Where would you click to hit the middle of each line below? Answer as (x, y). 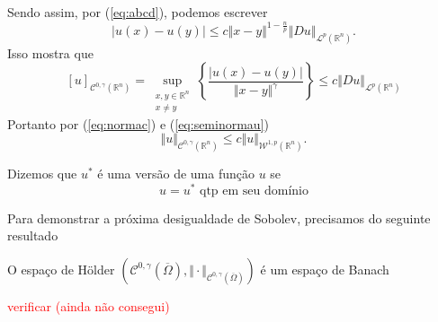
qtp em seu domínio (254, 191)
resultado (33, 235)
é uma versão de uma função (176, 174)
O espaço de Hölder (61, 269)
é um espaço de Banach (325, 269)
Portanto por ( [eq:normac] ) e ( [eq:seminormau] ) (138, 123)
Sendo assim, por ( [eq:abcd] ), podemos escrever (138, 12)
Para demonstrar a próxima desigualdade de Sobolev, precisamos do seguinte (219, 218)
